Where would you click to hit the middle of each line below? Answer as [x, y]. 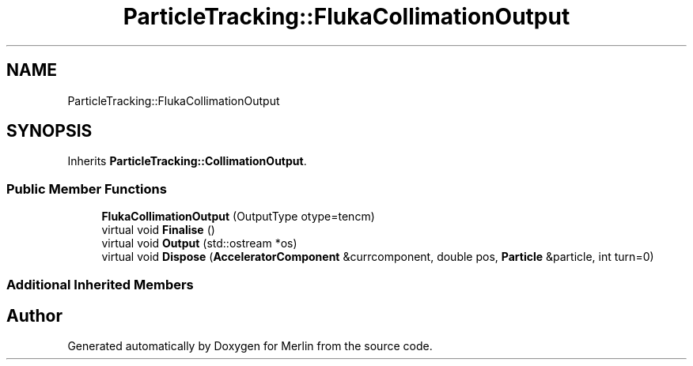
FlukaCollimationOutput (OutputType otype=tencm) [238, 217]
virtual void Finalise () [158, 230]
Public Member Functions [87, 189]
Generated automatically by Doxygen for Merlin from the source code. [250, 346]
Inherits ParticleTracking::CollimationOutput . [187, 161]
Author [34, 315]
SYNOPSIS [49, 131]
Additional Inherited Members [100, 284]
